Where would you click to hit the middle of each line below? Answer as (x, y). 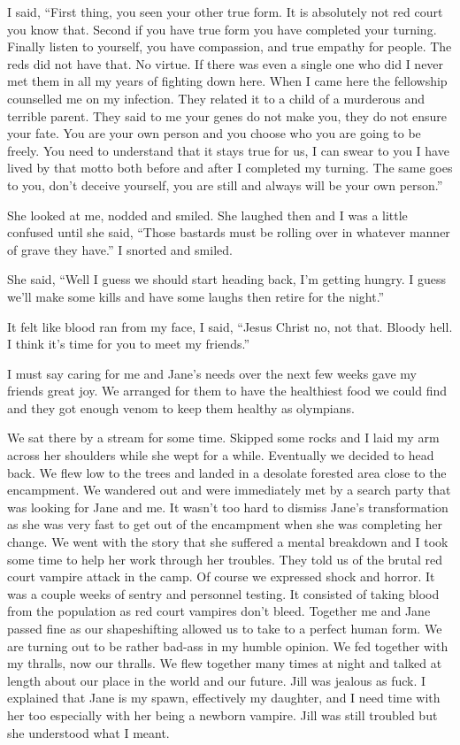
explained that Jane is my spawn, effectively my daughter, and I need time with (224, 698)
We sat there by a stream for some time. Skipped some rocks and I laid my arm (223, 438)
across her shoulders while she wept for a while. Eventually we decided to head (221, 455)
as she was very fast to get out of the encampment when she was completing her (225, 524)
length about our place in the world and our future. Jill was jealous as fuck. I (217, 680)
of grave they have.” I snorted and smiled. (120, 249)
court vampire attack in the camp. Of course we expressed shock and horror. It (221, 576)
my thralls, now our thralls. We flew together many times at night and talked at (225, 663)
